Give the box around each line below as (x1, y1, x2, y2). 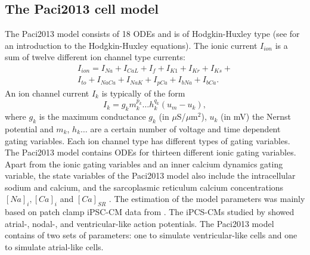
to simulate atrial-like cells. (5, 241, 104, 253)
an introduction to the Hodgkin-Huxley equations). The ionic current (5, 39, 258, 51)
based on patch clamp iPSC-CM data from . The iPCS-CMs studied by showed (5, 206, 294, 218)
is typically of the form (101, 86, 185, 99)
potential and (5, 122, 54, 135)
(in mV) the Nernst (221, 110, 291, 123)
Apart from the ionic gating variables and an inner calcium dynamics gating (5, 157, 283, 170)
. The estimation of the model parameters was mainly (108, 192, 305, 205)
